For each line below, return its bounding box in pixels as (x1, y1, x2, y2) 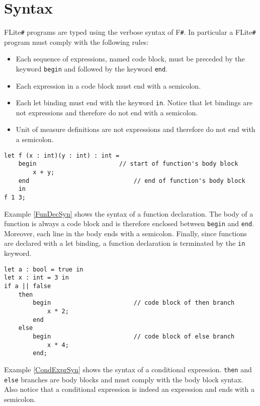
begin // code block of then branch (33, 299, 235, 307)
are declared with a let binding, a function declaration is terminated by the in (4, 238, 245, 248)
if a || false (4, 283, 51, 290)
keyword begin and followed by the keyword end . (16, 63, 168, 74)
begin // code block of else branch (33, 332, 235, 340)
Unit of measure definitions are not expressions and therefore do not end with (16, 124, 255, 134)
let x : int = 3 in (4, 274, 69, 282)
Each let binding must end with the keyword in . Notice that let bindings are (16, 97, 252, 108)
